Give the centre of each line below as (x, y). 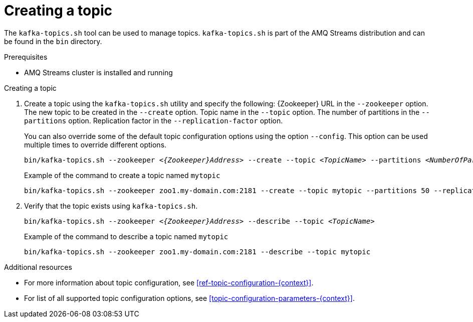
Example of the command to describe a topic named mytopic (126, 236)
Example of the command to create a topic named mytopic (122, 175)
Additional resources (38, 267)
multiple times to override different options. (95, 144)
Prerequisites (26, 57)
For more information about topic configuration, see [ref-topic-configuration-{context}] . (169, 282)
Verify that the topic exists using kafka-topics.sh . (111, 206)
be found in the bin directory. (53, 41)
